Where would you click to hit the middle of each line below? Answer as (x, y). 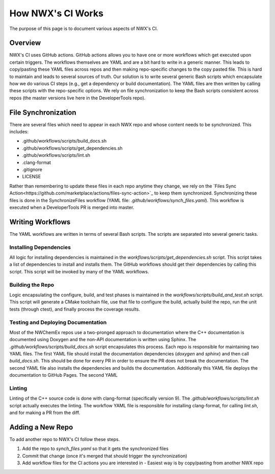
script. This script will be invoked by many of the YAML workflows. (79, 271)
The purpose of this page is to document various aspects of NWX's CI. (84, 29)
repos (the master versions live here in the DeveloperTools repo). (77, 98)
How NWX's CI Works (57, 13)
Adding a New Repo (41, 427)
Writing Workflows (40, 222)
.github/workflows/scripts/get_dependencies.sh (72, 148)
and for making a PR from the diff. (45, 413)
